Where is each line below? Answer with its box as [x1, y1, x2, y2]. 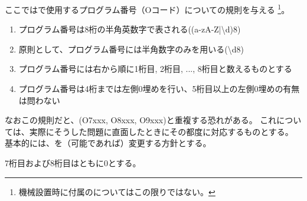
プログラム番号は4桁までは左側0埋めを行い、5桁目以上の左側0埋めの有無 [18, 83, 300, 95]
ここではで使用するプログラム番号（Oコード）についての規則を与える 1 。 [5, 2, 290, 15]
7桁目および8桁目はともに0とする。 [5, 157, 141, 169]
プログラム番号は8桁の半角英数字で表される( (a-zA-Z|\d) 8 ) [18, 23, 241, 35]
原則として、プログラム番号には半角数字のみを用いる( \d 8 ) [18, 42, 244, 55]
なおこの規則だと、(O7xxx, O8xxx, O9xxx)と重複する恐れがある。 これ [5, 114, 277, 126]
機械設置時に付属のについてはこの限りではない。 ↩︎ [18, 185, 215, 197]
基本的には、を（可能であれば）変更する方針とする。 [5, 137, 211, 149]
